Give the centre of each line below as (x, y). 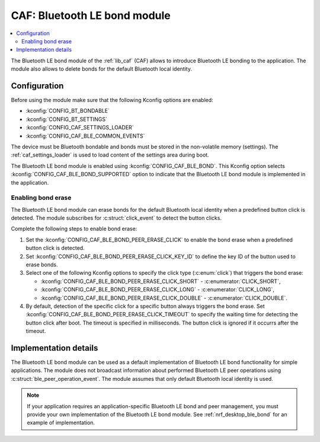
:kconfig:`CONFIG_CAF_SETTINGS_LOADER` (80, 128)
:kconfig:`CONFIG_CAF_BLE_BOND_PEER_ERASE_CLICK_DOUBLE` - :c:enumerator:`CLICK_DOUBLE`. (164, 298)
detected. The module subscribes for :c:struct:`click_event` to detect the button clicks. (116, 218)
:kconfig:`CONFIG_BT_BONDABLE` (68, 111)
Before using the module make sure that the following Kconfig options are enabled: (112, 100)
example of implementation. (61, 423)
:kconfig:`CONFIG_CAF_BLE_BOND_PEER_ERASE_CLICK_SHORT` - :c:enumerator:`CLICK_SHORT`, (161, 281)
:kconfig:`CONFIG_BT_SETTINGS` (67, 119)
